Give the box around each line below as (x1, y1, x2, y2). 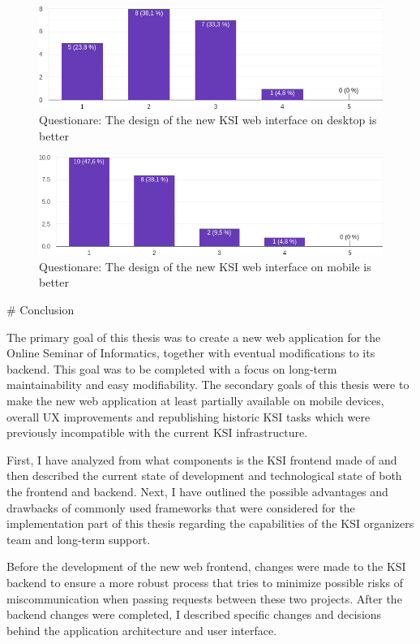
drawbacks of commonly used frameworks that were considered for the (6, 499, 355, 516)
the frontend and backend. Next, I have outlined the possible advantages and (6, 482, 388, 499)
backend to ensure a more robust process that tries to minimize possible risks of (6, 573, 403, 590)
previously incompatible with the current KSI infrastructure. (6, 424, 308, 441)
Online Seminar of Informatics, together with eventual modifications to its (6, 344, 375, 361)
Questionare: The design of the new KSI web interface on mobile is (39, 257, 371, 274)
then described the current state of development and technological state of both (6, 467, 402, 484)
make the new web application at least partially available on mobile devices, (6, 392, 384, 409)
